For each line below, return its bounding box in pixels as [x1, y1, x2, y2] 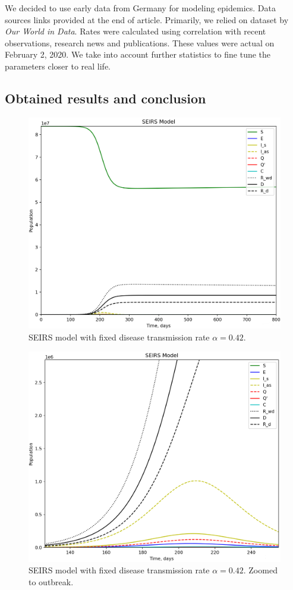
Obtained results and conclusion [5, 89, 206, 107]
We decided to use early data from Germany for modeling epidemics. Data [5, 2, 276, 14]
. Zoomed [243, 564, 278, 576]
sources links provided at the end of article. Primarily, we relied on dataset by [5, 13, 289, 26]
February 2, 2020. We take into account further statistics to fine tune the [5, 48, 271, 61]
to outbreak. [29, 575, 74, 588]
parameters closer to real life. [5, 59, 111, 72]
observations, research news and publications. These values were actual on [5, 36, 275, 49]
